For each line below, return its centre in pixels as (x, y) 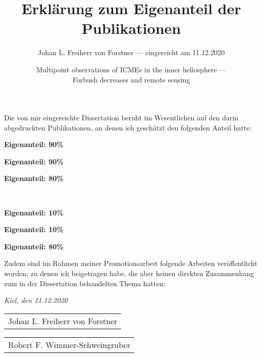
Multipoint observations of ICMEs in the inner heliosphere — (131, 69)
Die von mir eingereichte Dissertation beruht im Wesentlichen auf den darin (121, 118)
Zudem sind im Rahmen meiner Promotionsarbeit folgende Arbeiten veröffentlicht (131, 263)
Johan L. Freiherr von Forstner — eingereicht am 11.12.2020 (131, 52)
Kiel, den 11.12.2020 (36, 300)
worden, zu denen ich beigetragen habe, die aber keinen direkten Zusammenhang (129, 273)
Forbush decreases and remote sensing (131, 79)
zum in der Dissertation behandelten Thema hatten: (85, 283)
